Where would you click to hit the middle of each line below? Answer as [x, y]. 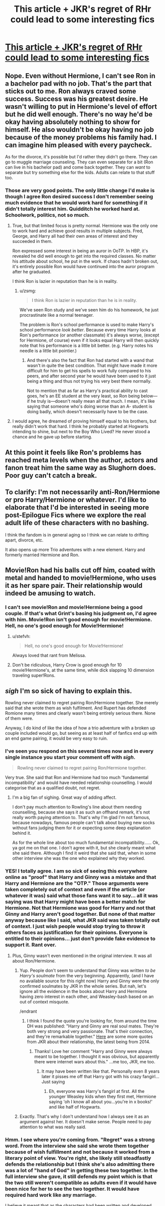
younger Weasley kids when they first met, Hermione [102, 1096]
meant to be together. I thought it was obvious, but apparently [97, 1056]
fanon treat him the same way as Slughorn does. [81, 467]
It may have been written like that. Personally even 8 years [100, 1071]
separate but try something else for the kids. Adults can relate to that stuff [80, 172]
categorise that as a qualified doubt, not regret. [53, 788]
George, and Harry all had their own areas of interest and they [75, 236]
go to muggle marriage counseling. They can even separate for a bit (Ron [79, 162]
